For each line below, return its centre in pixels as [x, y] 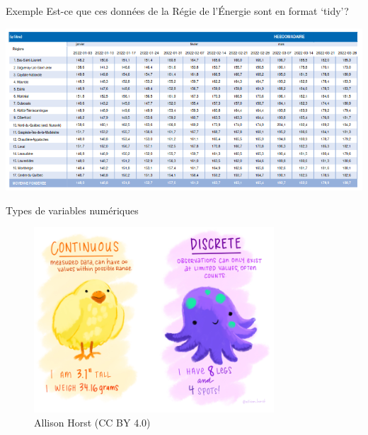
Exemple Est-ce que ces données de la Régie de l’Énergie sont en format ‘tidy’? [177, 11]
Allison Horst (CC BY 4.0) [92, 422]
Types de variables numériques [72, 210]
